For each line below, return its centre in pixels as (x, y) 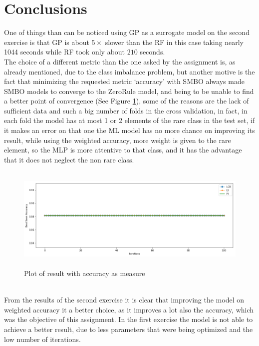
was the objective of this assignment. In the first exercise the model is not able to (129, 319)
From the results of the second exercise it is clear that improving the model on (124, 300)
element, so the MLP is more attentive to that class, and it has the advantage (123, 150)
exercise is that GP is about (47, 42)
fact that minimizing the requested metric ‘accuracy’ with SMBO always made (124, 81)
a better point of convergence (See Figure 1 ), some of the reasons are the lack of (127, 101)
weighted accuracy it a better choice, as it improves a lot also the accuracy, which (129, 309)
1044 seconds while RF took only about (65, 52)
